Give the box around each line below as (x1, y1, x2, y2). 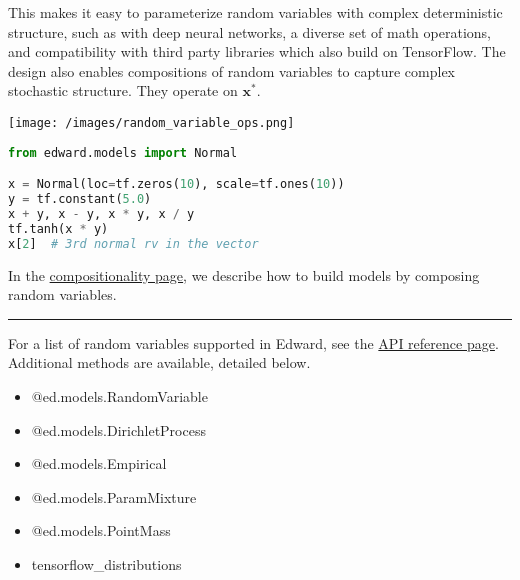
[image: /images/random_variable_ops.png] (8, 115, 295, 130)
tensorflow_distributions (31, 553, 182, 574)
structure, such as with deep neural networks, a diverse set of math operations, (8, 21, 491, 42)
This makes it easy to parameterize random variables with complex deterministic (8, 2, 503, 22)
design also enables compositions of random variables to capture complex (8, 60, 456, 81)
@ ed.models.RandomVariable (31, 385, 208, 406)
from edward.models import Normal (8, 145, 238, 160)
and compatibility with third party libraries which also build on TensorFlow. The (8, 41, 506, 62)
